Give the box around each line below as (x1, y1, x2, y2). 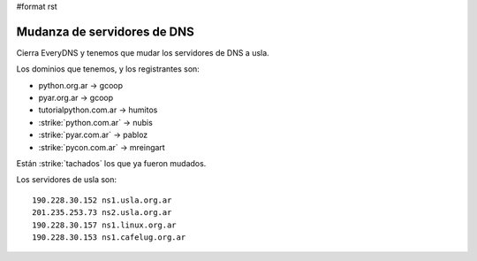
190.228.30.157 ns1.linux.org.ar (32, 219, 177, 230)
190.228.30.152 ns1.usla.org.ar (32, 195, 172, 205)
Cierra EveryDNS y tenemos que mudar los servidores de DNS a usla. (16, 47, 269, 58)
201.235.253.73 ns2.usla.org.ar (32, 208, 172, 218)
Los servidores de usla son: (16, 174, 117, 185)
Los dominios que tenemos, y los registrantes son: (16, 64, 201, 74)
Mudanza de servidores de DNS (16, 24, 194, 39)
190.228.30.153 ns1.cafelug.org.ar (32, 232, 186, 242)
